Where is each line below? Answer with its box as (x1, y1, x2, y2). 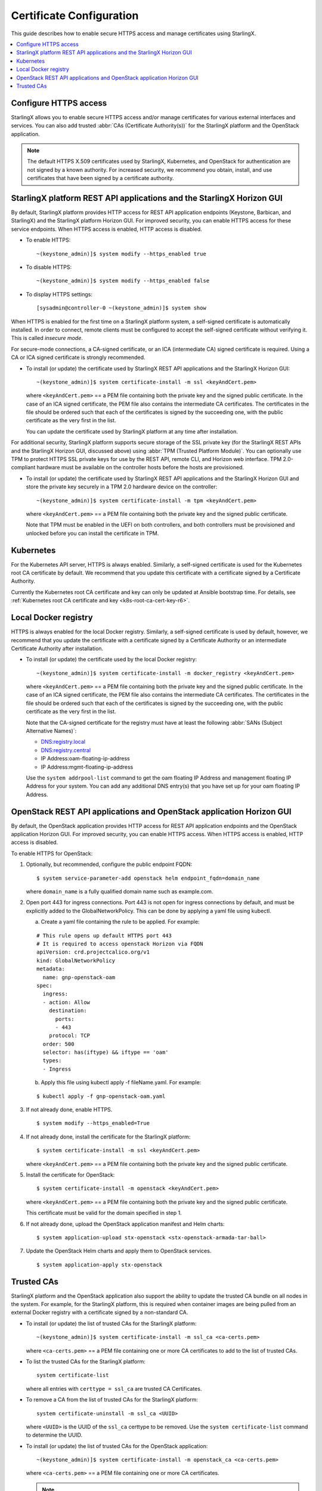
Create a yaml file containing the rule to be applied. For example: (41, 918, 200, 926)
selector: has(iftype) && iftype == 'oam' (42, 1049, 169, 1056)
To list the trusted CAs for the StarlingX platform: (26, 1357, 145, 1365)
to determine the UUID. (26, 1431, 83, 1439)
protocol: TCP (48, 1032, 91, 1039)
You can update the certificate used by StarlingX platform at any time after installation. (26, 428, 238, 435)
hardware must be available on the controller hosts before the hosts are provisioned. (36, 464, 244, 471)
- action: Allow (42, 999, 91, 1006)
